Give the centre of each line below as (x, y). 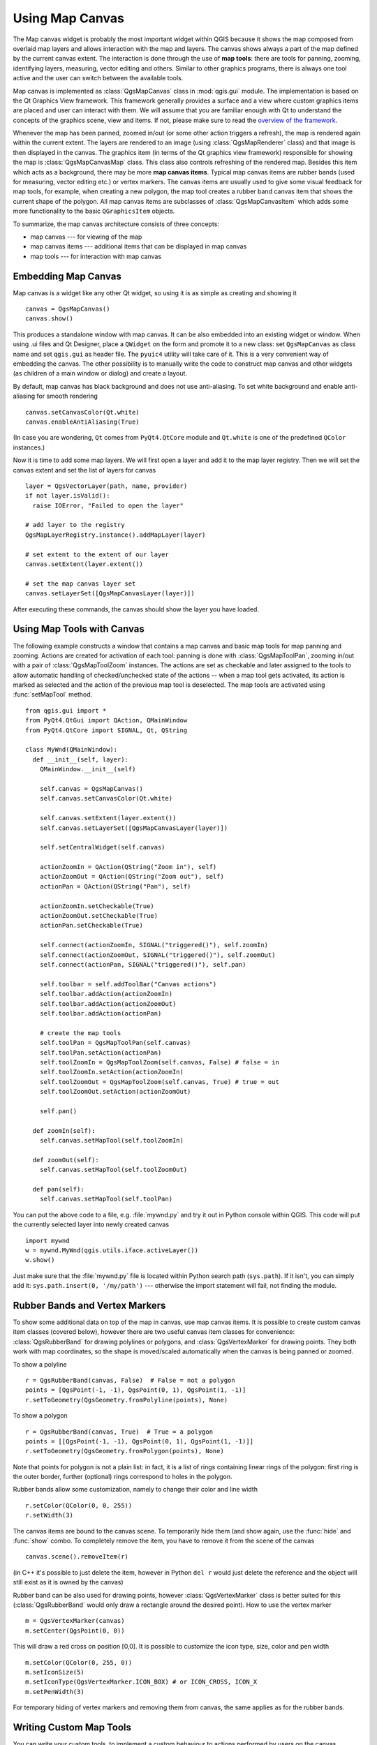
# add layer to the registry (75, 525)
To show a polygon (40, 1416)
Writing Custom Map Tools (72, 1727)
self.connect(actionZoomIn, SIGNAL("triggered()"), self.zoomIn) (154, 945)
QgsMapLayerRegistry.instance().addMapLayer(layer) (116, 535)
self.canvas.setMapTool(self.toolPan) (106, 1199)
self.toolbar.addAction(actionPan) (101, 1013)
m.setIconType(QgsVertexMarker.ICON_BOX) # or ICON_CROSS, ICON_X (141, 1682)
